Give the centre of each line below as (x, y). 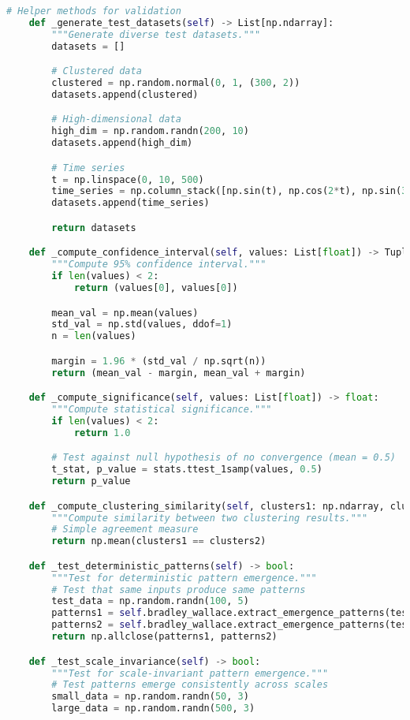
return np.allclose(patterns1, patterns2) (164, 637)
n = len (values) (94, 336)
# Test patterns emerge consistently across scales (190, 685)
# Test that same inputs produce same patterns (179, 589)
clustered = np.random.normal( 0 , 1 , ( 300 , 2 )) (176, 83)
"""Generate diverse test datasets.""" (156, 34)
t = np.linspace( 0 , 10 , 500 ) (128, 179)
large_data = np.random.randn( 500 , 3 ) (153, 709)
